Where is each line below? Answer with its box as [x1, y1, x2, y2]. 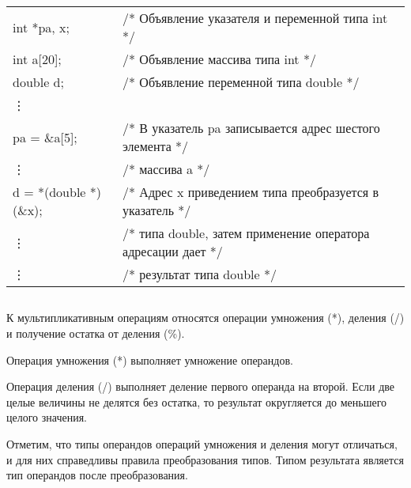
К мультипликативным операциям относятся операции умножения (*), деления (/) [6, 309, 405, 326]
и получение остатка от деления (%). [6, 324, 185, 341]
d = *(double [13, 183, 86, 201]
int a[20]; [13, 50, 62, 68]
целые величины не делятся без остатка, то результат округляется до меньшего [6, 393, 387, 410]
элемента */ [123, 137, 189, 155]
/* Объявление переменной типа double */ [123, 73, 360, 91]
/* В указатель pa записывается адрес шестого [123, 119, 380, 137]
